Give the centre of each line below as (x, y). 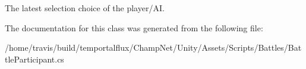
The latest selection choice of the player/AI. (85, 8)
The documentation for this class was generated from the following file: (134, 27)
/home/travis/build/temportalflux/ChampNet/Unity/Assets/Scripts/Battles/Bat (153, 47)
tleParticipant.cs (34, 59)
